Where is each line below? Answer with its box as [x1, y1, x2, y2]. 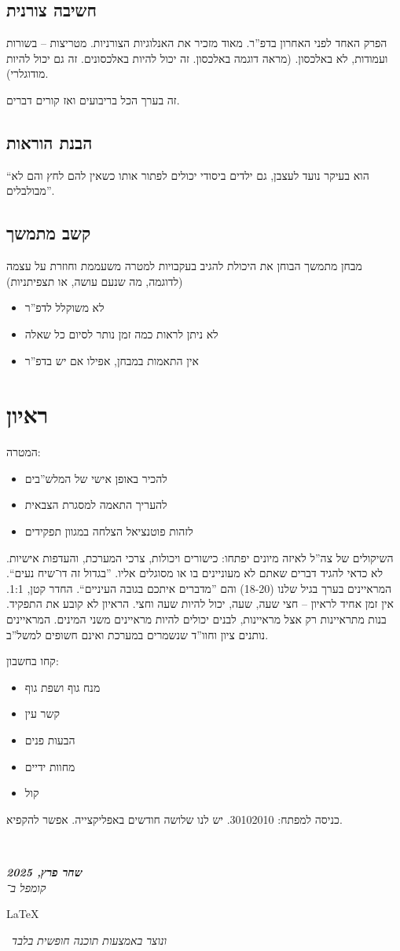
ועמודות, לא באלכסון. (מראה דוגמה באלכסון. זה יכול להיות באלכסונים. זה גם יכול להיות [6, 49, 388, 66]
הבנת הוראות [6, 130, 93, 154]
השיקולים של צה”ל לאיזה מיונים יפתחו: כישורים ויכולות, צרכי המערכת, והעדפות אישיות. [6, 549, 394, 565]
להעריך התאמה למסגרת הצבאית [24, 496, 167, 513]
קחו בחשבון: [6, 653, 59, 669]
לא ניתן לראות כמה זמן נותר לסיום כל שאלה [24, 325, 218, 342]
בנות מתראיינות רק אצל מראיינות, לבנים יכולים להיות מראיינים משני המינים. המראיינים [6, 611, 387, 627]
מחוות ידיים [24, 758, 75, 774]
